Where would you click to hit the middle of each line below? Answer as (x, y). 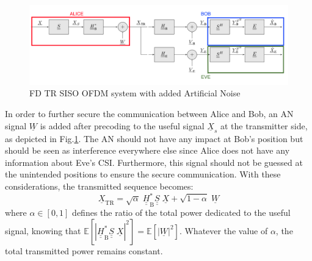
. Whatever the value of (223, 230)
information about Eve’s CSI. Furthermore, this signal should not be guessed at (154, 162)
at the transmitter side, (264, 125)
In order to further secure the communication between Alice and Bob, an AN (149, 114)
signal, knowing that (43, 230)
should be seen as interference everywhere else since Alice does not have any (147, 150)
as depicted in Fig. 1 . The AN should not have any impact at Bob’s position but (154, 138)
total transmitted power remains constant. (84, 250)
